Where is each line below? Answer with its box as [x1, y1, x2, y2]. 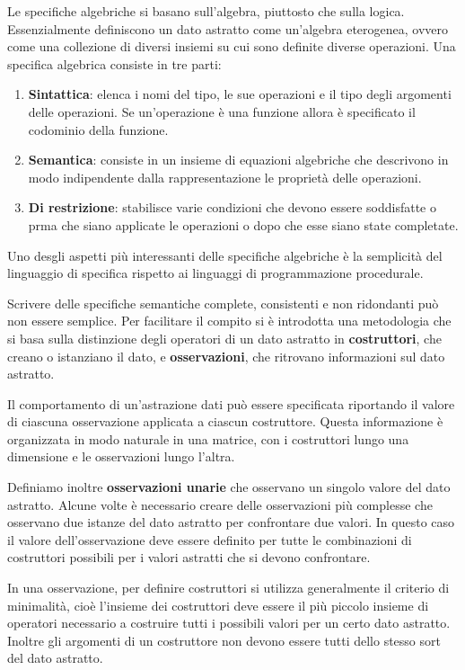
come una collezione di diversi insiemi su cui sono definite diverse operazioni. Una [7, 37, 456, 56]
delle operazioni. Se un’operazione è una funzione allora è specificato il [28, 102, 416, 121]
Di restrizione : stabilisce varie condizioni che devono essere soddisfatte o [28, 198, 436, 217]
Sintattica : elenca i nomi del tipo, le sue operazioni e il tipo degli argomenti [28, 85, 452, 103]
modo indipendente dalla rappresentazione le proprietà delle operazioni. [28, 167, 422, 186]
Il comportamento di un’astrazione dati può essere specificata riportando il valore [7, 394, 455, 413]
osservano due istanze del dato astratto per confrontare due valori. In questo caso [7, 513, 455, 532]
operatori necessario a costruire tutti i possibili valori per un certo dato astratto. [7, 613, 451, 632]
